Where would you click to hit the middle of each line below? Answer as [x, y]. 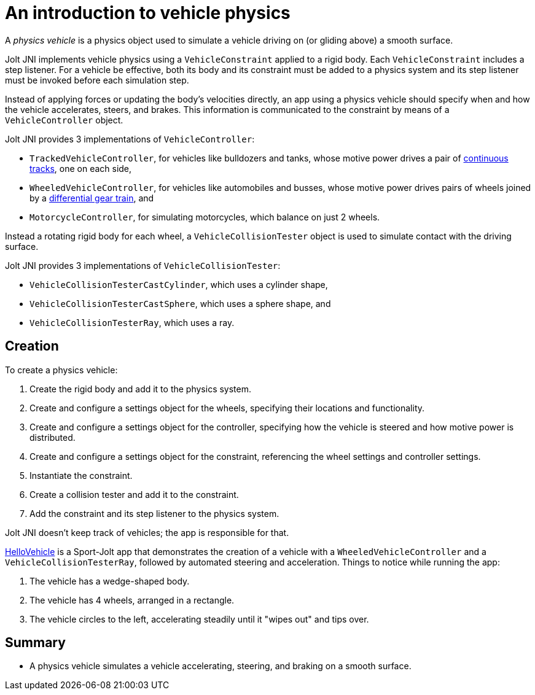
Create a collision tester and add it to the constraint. [134, 494]
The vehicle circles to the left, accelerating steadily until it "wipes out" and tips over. [199, 619]
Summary [35, 643]
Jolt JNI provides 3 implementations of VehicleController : [130, 139]
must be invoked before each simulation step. [97, 80]
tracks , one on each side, [81, 168]
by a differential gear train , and [92, 198]
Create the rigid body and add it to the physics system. [141, 389]
